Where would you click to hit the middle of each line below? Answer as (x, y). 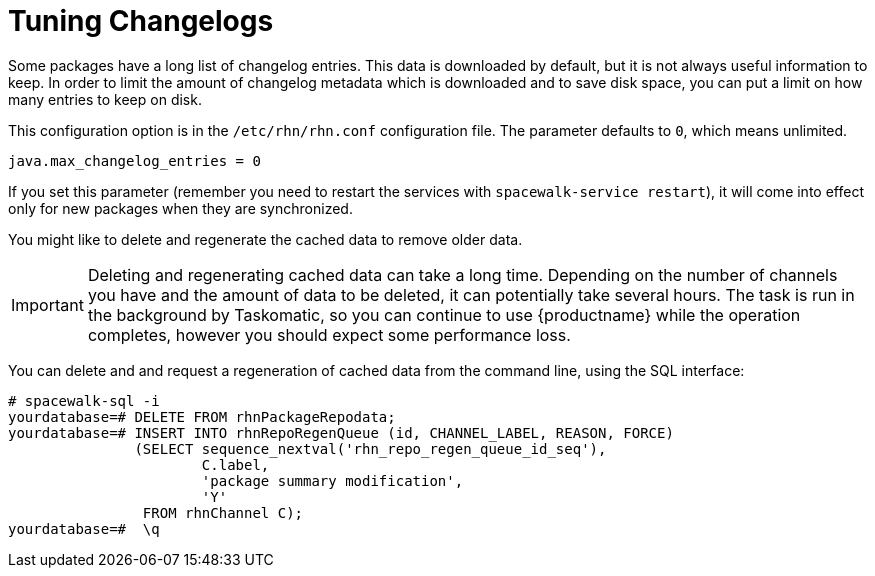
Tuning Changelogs (141, 21)
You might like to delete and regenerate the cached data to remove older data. (265, 239)
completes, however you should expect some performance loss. (329, 334)
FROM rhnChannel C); (223, 512)
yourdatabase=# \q (84, 528)
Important (47, 304)
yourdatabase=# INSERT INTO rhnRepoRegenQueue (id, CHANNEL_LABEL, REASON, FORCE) (341, 432)
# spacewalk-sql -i (84, 400)
